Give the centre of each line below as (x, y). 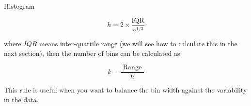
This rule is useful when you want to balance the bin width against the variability (125, 90)
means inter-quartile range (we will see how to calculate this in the (138, 43)
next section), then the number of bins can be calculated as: (93, 53)
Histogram (19, 6)
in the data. (21, 99)
